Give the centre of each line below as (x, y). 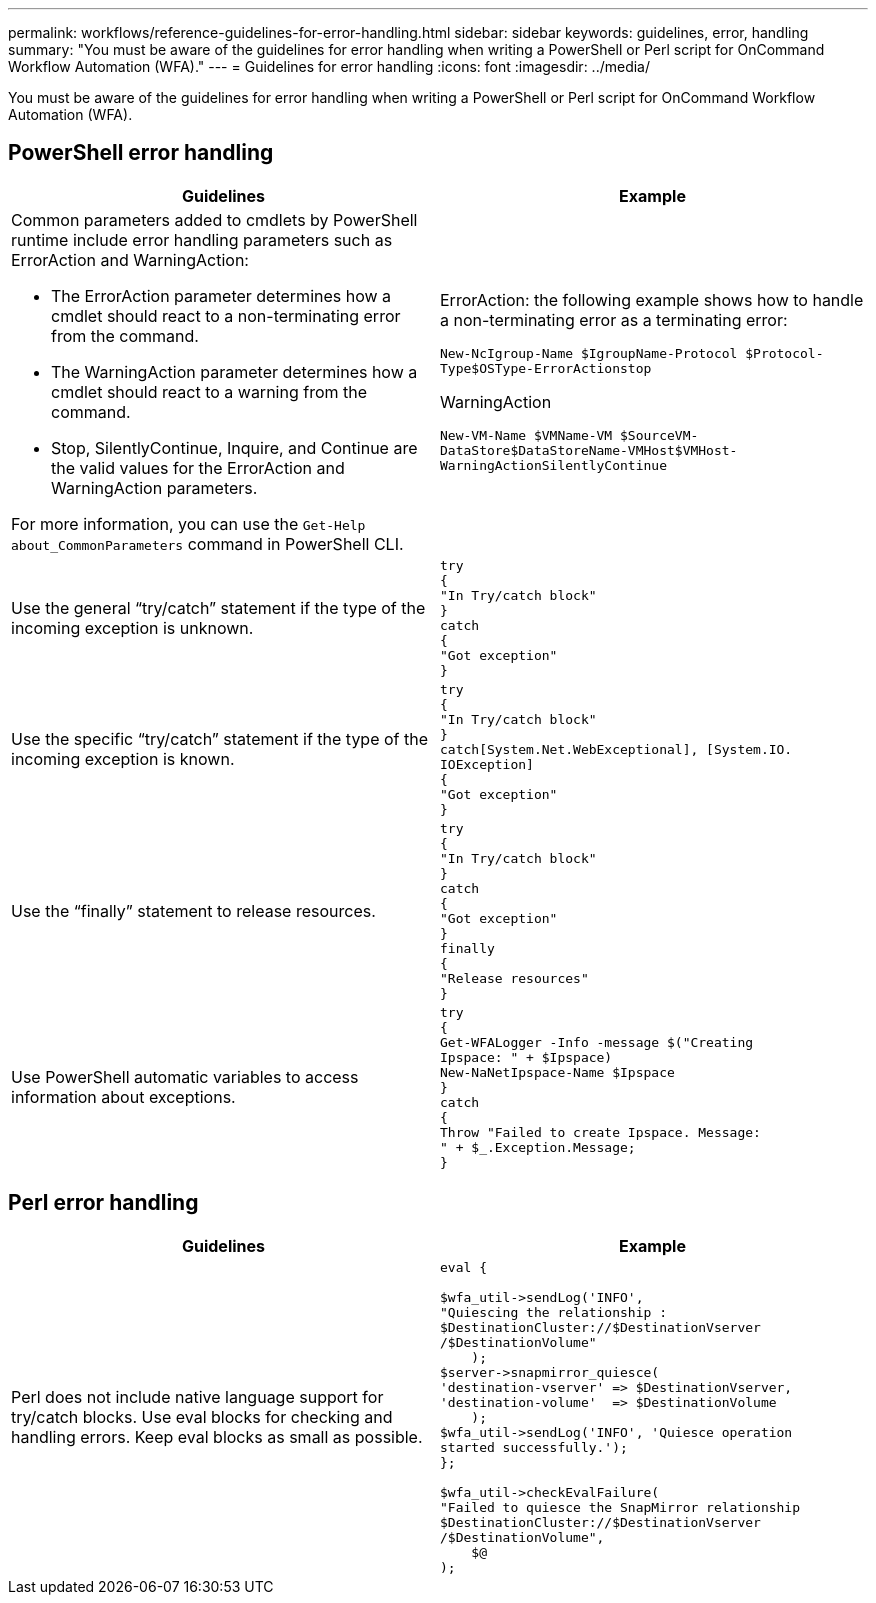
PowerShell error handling (141, 153)
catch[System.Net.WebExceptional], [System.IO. (616, 749)
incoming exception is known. (123, 759)
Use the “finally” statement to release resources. (193, 910)
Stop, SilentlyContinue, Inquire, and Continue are (234, 447)
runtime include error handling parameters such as (202, 239)
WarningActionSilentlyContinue (553, 466)
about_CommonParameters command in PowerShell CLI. (207, 543)
